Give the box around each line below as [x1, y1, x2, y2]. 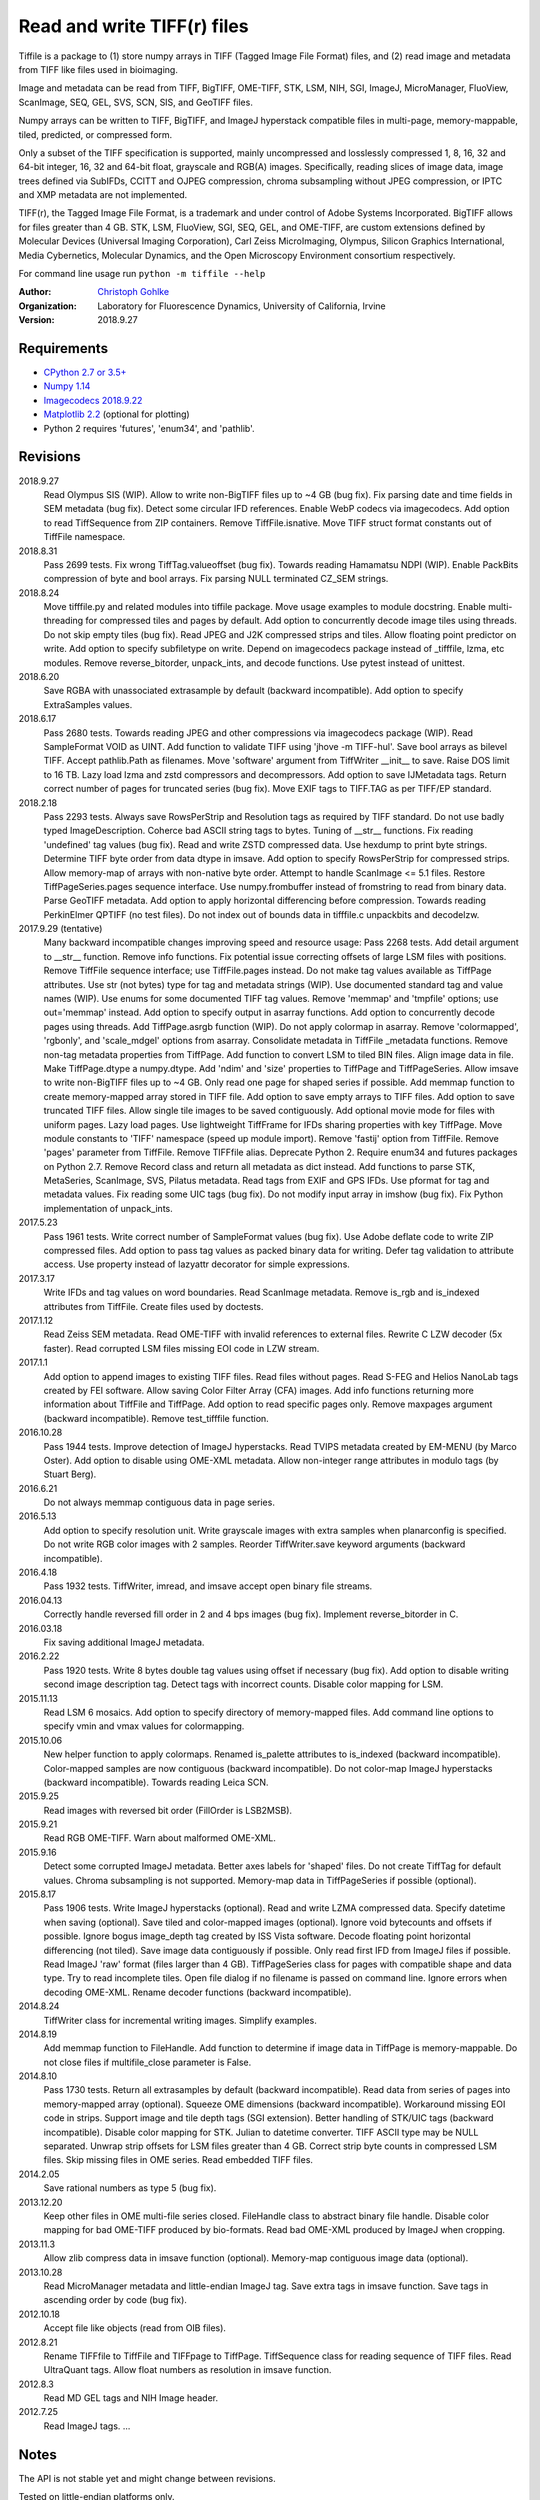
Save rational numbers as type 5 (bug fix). [43, 2182, 217, 2194]
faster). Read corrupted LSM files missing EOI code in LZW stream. [43, 1342, 320, 1354]
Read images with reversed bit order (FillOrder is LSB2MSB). [43, 1804, 293, 1816]
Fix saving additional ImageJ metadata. [43, 1636, 205, 1648]
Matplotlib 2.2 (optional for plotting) [43, 408, 190, 420]
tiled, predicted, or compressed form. [18, 128, 173, 140]
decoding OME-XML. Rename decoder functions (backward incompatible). [43, 1986, 352, 1998]
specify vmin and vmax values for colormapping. [43, 1720, 245, 1732]
